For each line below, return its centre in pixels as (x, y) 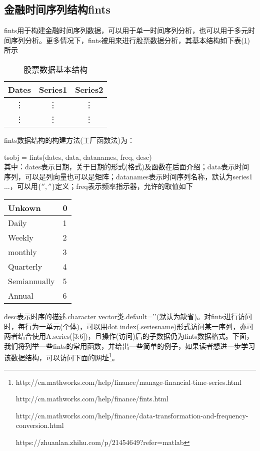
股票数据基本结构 (56, 69)
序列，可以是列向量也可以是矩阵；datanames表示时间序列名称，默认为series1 (128, 176)
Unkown (24, 207)
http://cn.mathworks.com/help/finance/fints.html (92, 399)
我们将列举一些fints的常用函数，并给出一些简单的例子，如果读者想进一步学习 (130, 346)
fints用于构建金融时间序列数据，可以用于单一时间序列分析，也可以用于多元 (126, 30)
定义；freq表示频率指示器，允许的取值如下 (124, 186)
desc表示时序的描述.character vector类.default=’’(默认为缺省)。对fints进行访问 (128, 316)
